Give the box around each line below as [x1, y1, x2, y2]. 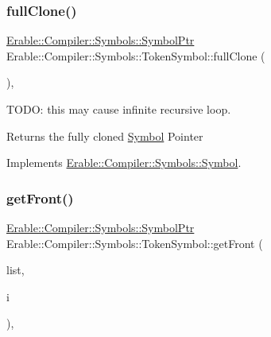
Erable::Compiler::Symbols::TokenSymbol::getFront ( [6, 234, 263, 251]
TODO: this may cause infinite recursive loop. [6, 101, 231, 117]
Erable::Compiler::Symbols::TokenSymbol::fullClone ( [6, 47, 265, 64]
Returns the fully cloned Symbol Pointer [6, 127, 203, 144]
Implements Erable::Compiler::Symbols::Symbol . [6, 154, 242, 171]
